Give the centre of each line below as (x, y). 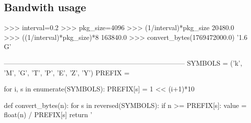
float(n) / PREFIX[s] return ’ (48, 114)
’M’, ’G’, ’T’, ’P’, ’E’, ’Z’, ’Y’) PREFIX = (67, 72)
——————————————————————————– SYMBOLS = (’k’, (123, 62)
